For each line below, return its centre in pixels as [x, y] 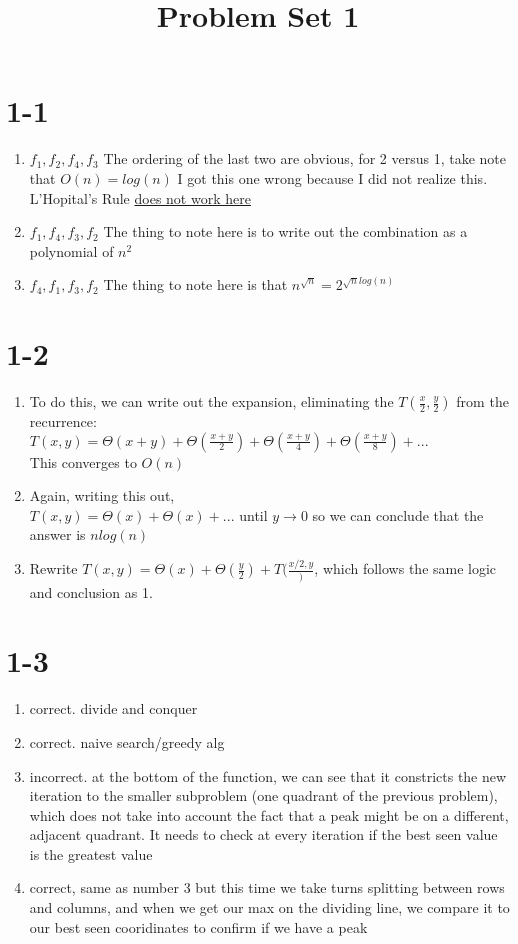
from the [482, 401]
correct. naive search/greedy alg [127, 741]
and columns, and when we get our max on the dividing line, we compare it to [269, 907]
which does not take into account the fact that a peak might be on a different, [269, 814]
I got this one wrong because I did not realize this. [332, 177]
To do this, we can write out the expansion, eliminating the [211, 401]
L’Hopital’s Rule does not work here [140, 197]
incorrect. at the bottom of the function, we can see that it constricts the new [268, 775]
